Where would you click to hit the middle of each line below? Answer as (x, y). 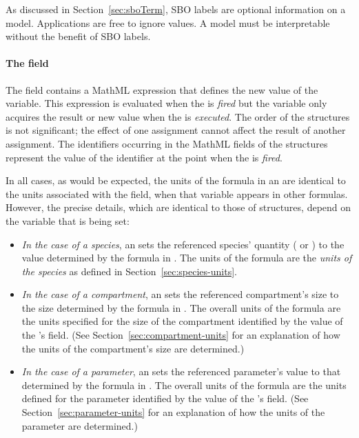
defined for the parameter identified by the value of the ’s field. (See (165, 398)
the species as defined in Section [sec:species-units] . (129, 271)
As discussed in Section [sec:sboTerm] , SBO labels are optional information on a (176, 9)
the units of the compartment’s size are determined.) (133, 348)
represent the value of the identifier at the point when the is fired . (144, 157)
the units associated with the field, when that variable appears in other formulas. (177, 193)
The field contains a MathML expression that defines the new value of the (162, 89)
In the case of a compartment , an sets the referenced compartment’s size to (180, 294)
